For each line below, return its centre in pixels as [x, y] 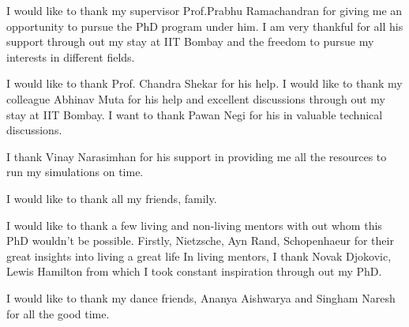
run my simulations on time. [75, 172]
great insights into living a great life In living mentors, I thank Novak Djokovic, [199, 256]
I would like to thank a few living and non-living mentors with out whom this [194, 225]
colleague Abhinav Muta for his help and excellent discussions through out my [196, 98]
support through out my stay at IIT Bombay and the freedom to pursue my [190, 41]
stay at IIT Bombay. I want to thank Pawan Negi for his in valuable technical [195, 114]
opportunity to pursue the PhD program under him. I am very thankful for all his [205, 26]
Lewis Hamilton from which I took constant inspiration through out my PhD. [194, 271]
